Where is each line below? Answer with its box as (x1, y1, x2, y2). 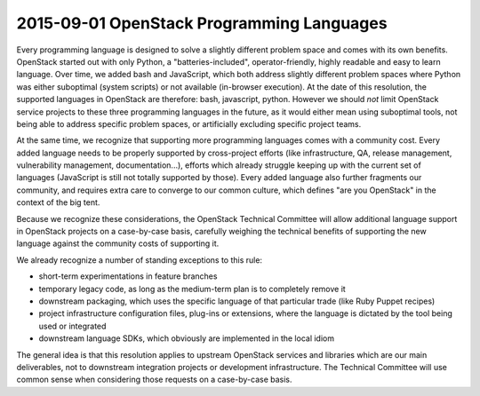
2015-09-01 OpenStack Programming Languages (16, 13, 388, 33)
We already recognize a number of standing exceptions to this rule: (16, 254, 262, 265)
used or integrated (38, 321, 107, 331)
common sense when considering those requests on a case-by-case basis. (16, 374, 292, 385)
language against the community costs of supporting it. (16, 238, 220, 249)
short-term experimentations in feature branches (38, 271, 218, 281)
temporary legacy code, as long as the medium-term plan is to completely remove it (38, 283, 346, 294)
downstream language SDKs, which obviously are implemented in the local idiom (38, 333, 335, 344)
